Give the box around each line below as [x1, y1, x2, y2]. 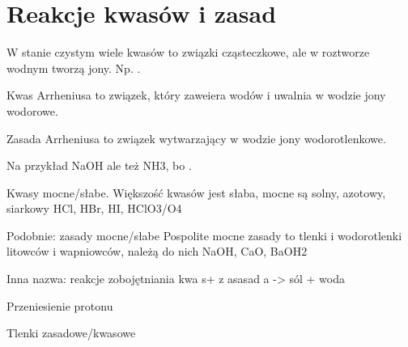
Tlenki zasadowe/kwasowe [6, 324, 136, 341]
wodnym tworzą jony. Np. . [6, 59, 141, 76]
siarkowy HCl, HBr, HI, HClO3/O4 [6, 200, 182, 217]
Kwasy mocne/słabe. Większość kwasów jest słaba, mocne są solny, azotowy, [6, 184, 386, 201]
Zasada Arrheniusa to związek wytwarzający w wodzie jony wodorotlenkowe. [6, 129, 386, 146]
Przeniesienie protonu [6, 297, 113, 314]
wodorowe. [6, 102, 58, 119]
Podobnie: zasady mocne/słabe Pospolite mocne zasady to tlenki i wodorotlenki [6, 226, 402, 243]
